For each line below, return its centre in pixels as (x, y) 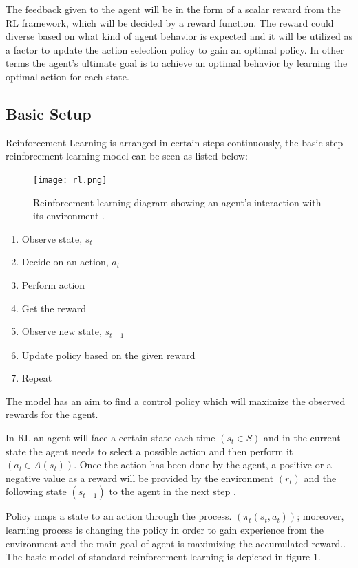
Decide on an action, (65, 262)
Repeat (37, 378)
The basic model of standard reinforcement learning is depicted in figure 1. (163, 557)
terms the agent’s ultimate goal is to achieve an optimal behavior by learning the (177, 63)
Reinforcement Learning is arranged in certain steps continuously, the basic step (175, 142)
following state (36, 491)
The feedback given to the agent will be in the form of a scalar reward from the (173, 9)
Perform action (53, 284)
